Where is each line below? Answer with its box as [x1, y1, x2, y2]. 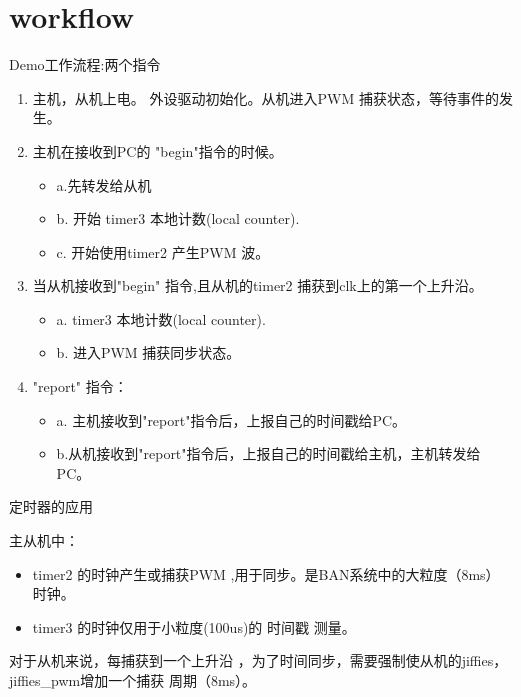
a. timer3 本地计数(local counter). [56, 308, 266, 329]
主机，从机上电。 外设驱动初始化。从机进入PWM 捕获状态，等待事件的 [32, 87, 499, 108]
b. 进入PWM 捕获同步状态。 [56, 342, 241, 363]
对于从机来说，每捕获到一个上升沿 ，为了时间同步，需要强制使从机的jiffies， [9, 650, 508, 671]
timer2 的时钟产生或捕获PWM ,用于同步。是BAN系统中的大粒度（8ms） [32, 563, 500, 584]
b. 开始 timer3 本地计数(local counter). [56, 208, 300, 229]
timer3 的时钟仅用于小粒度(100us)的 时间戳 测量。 [32, 616, 356, 637]
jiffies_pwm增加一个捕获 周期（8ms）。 [9, 670, 257, 690]
